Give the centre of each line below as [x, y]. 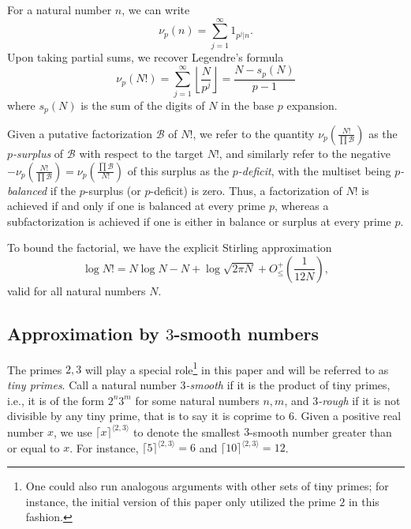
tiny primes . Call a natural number [92, 385]
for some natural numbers [197, 400]
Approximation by [83, 333]
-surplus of [38, 153]
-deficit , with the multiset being [314, 170]
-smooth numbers [247, 333]
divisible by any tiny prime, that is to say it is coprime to [146, 416]
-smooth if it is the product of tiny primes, [288, 385]
